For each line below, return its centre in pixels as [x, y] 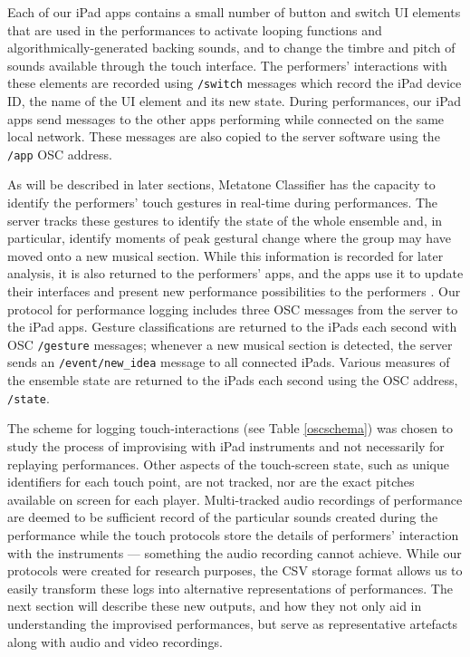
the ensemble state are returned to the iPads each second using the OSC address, [233, 380]
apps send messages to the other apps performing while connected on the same [226, 118]
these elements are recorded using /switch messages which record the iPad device [235, 83]
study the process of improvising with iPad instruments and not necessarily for [226, 445]
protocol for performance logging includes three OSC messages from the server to [233, 309]
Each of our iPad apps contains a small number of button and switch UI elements [234, 12]
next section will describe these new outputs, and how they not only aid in [215, 606]
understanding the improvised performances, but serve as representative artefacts [233, 623]
